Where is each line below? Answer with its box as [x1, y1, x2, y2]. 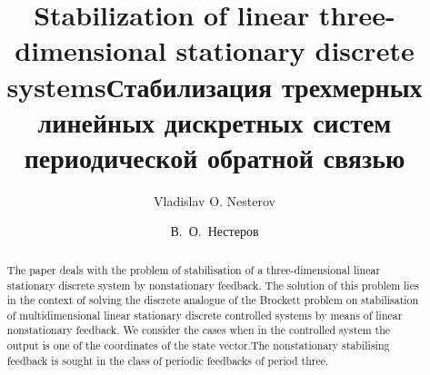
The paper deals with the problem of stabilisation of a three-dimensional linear [6, 262, 381, 277]
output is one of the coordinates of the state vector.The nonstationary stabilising [6, 338, 390, 353]
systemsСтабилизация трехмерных [6, 67, 423, 104]
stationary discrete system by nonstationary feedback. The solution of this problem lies [6, 277, 419, 292]
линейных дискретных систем [37, 103, 392, 140]
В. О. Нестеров [170, 222, 259, 241]
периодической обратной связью [24, 138, 405, 175]
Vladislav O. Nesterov [154, 191, 275, 210]
